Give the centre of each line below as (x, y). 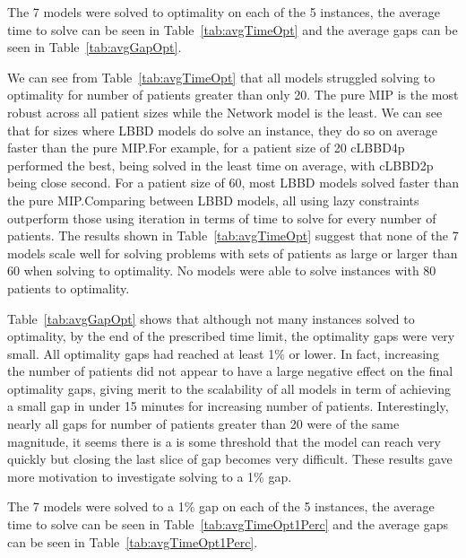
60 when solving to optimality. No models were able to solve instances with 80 (222, 270)
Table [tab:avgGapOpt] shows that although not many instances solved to (211, 318)
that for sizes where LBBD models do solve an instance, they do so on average (223, 130)
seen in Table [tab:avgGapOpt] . (95, 47)
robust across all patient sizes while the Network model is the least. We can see (225, 112)
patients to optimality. (69, 288)
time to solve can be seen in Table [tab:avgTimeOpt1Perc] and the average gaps (228, 524)
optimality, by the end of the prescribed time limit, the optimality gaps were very (231, 336)
